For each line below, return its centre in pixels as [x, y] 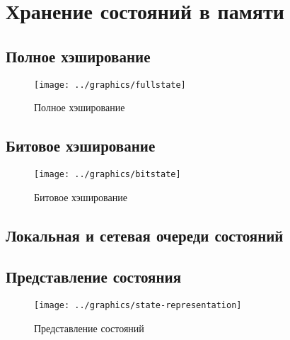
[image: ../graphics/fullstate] [110, 85]
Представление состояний [89, 328]
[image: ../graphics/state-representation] [138, 306]
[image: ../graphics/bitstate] [108, 175]
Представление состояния [94, 277]
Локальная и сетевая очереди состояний [145, 235]
